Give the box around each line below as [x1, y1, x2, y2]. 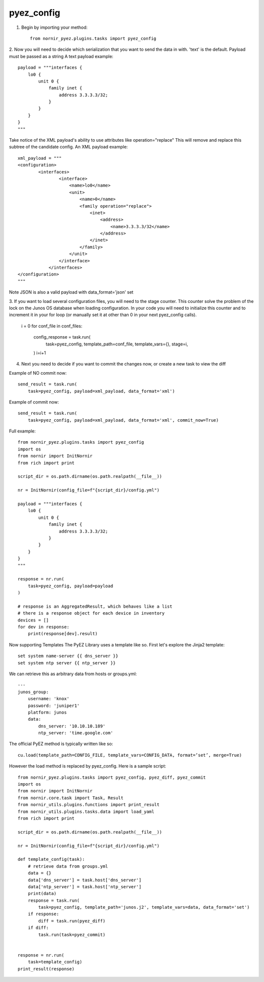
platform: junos [27, 709, 67, 715]
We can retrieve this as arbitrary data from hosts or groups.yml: [9, 671, 137, 677]
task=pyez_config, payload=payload [27, 583, 113, 589]
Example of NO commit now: [9, 370, 67, 376]
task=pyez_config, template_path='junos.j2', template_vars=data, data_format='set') [38, 904, 250, 910]
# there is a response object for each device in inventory [18, 611, 165, 616]
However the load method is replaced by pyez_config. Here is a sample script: [9, 763, 166, 769]
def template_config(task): [18, 856, 85, 862]
